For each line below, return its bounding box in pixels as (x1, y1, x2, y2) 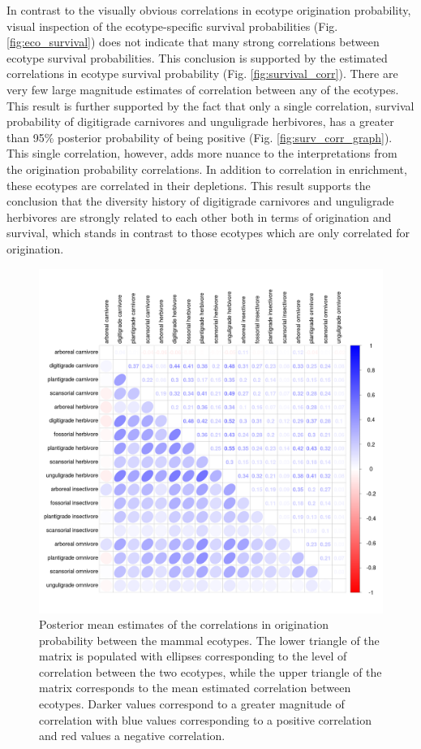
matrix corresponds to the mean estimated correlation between (39, 679, 351, 696)
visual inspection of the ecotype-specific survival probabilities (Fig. (6, 17, 338, 34)
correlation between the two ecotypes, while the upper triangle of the (39, 663, 382, 680)
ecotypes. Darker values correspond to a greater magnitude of (39, 695, 345, 712)
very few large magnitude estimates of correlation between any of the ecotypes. (6, 80, 399, 97)
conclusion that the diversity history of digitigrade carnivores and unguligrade (6, 193, 394, 210)
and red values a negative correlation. (39, 727, 226, 744)
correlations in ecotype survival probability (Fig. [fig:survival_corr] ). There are (6, 65, 398, 82)
